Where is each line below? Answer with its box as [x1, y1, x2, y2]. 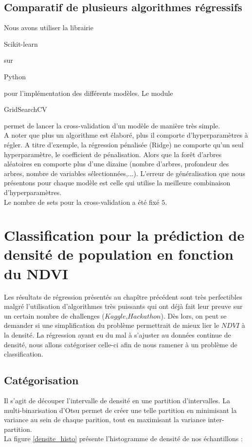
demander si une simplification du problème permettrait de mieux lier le [4, 320, 219, 330]
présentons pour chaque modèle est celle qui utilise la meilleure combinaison [4, 178, 231, 188]
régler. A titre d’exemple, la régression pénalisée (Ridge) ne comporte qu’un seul [4, 139, 244, 149]
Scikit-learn [4, 38, 38, 49]
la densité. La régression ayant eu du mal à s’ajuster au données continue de [4, 329, 231, 340]
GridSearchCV [4, 104, 47, 114]
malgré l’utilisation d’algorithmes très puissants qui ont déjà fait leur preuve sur [4, 301, 243, 311]
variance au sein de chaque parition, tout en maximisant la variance [4, 414, 206, 425]
